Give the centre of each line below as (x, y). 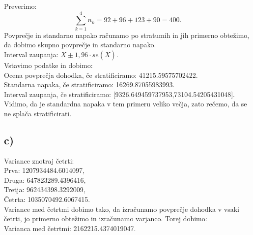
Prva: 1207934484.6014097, (44, 170)
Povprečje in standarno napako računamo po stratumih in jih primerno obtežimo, (127, 35)
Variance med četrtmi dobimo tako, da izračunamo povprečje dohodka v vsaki (122, 209)
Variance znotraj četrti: (39, 160)
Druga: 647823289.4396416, (45, 180)
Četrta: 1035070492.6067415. (47, 199)
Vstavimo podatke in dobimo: (48, 65)
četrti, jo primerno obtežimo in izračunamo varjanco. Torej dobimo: (106, 218)
